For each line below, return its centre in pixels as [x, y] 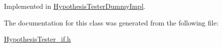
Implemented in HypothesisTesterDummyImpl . [75, 6]
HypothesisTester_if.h [37, 39]
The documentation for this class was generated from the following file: [111, 22]
